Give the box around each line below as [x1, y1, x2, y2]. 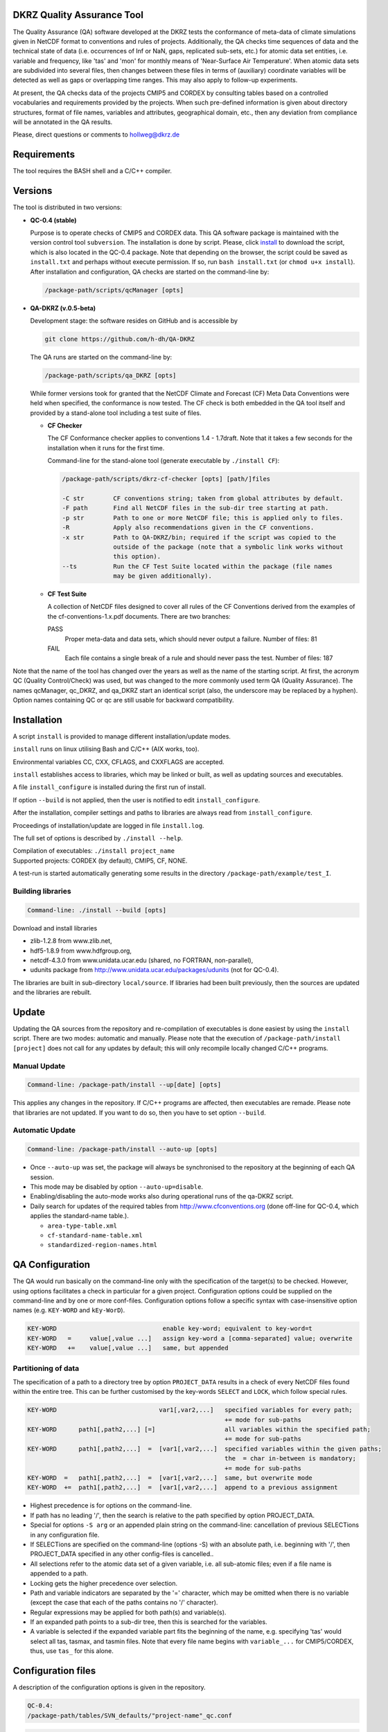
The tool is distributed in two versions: [12, 203, 123, 211]
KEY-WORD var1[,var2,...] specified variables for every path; [27, 1406, 353, 1414]
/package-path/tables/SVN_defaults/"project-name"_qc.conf [27, 1711, 232, 1720]
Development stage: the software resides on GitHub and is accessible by [30, 316, 238, 325]
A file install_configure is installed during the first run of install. [12, 783, 206, 791]
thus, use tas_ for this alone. [30, 1647, 114, 1655]
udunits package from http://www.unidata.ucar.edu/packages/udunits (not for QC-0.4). [30, 966, 279, 974]
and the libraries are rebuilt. [12, 988, 92, 997]
